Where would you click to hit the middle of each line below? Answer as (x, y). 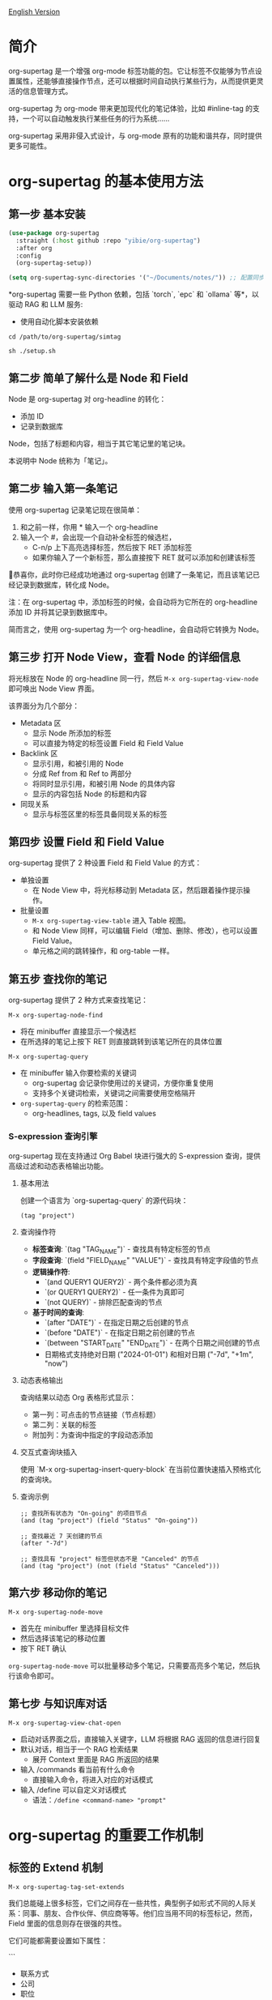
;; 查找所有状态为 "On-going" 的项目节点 (83, 1513)
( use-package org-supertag (54, 233)
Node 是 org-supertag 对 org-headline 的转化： (87, 399)
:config (29, 256)
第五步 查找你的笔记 (57, 979)
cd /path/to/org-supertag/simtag (65, 337)
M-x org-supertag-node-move (56, 1612)
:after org (34, 248)
